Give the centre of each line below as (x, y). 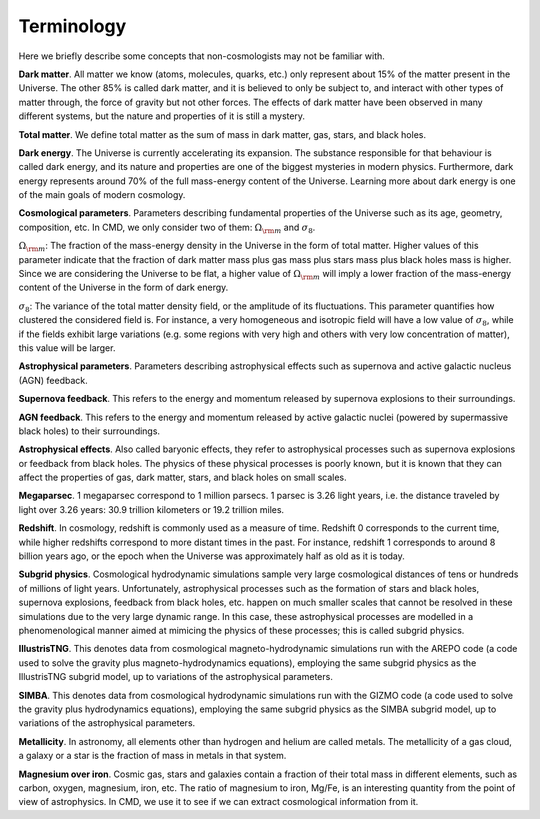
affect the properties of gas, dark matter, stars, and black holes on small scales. (182, 477)
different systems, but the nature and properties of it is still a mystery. (161, 116)
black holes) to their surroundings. (89, 431)
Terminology (72, 26)
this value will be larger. (67, 347)
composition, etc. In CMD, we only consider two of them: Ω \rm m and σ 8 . (167, 228)
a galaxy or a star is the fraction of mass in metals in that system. (152, 756)
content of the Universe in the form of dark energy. (123, 287)
